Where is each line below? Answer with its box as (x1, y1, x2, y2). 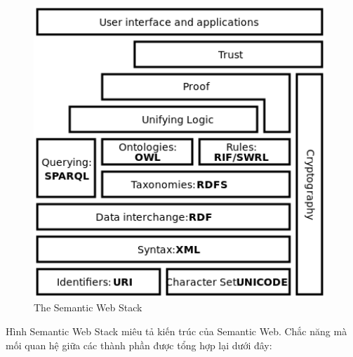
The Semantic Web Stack (34, 300, 142, 315)
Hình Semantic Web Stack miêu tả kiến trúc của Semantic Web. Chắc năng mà (6, 323, 347, 338)
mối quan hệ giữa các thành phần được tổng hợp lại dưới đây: (6, 337, 272, 352)
